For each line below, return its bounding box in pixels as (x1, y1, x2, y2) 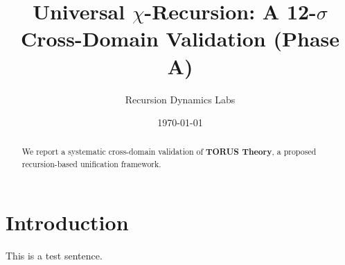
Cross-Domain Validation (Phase (20, 24, 339, 53)
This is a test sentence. (6, 248, 103, 262)
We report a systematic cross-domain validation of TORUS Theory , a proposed (21, 146, 317, 158)
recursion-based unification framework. (21, 158, 161, 170)
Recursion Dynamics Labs (125, 92, 236, 106)
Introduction (6, 207, 129, 236)
